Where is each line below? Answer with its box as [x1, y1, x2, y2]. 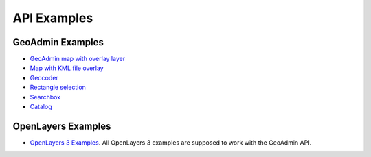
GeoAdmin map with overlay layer [30, 55, 126, 63]
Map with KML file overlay [30, 64, 104, 72]
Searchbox [30, 93, 61, 101]
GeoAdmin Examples [12, 36, 104, 48]
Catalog [30, 103, 52, 111]
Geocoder [30, 73, 58, 82]
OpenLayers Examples [12, 120, 111, 132]
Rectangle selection [30, 83, 86, 92]
